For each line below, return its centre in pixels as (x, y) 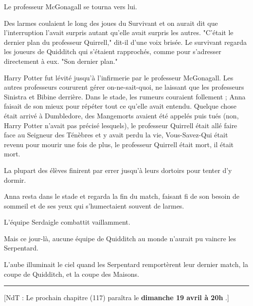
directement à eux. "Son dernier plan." (61, 61)
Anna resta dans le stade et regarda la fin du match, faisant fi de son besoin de (122, 196)
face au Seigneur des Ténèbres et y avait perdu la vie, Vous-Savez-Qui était (116, 135)
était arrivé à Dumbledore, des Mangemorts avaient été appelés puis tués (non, (121, 115)
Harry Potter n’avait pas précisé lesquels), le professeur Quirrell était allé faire (121, 125)
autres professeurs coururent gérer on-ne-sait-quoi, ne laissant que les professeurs (124, 87)
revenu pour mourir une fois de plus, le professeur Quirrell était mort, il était (119, 144)
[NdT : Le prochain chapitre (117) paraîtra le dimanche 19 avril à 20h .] (117, 297)
